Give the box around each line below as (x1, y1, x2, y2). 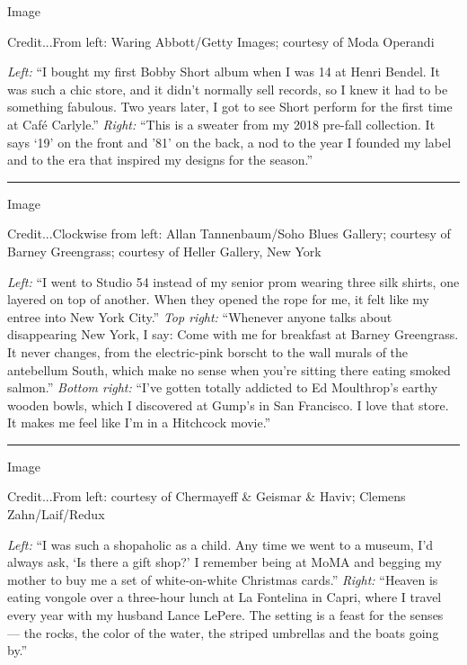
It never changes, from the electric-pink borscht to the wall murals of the (7, 342, 409, 361)
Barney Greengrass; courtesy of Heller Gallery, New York (7, 241, 322, 260)
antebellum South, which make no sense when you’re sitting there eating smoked (7, 360, 451, 379)
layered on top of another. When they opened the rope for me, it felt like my (7, 290, 429, 309)
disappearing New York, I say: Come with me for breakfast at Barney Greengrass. (7, 325, 459, 344)
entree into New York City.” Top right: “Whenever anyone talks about (7, 307, 392, 326)
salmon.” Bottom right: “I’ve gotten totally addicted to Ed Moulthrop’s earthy (7, 378, 438, 397)
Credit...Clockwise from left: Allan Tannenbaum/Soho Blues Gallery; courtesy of (7, 224, 451, 243)
